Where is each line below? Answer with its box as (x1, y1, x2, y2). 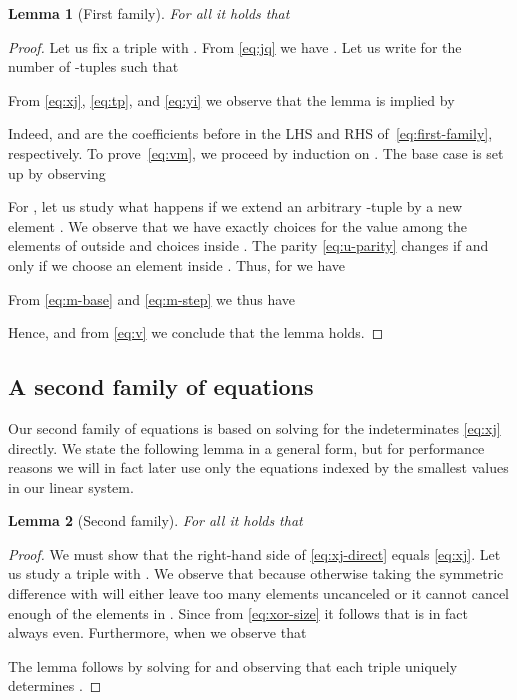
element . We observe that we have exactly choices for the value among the (8, 215, 468, 236)
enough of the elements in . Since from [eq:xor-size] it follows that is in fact (8, 602, 469, 623)
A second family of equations (8, 371, 314, 402)
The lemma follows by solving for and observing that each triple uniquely (8, 655, 458, 676)
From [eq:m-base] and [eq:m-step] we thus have (8, 288, 296, 309)
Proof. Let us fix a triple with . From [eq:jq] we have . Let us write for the (8, 36, 462, 57)
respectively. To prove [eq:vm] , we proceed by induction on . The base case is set (8, 142, 504, 163)
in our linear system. (8, 476, 134, 497)
